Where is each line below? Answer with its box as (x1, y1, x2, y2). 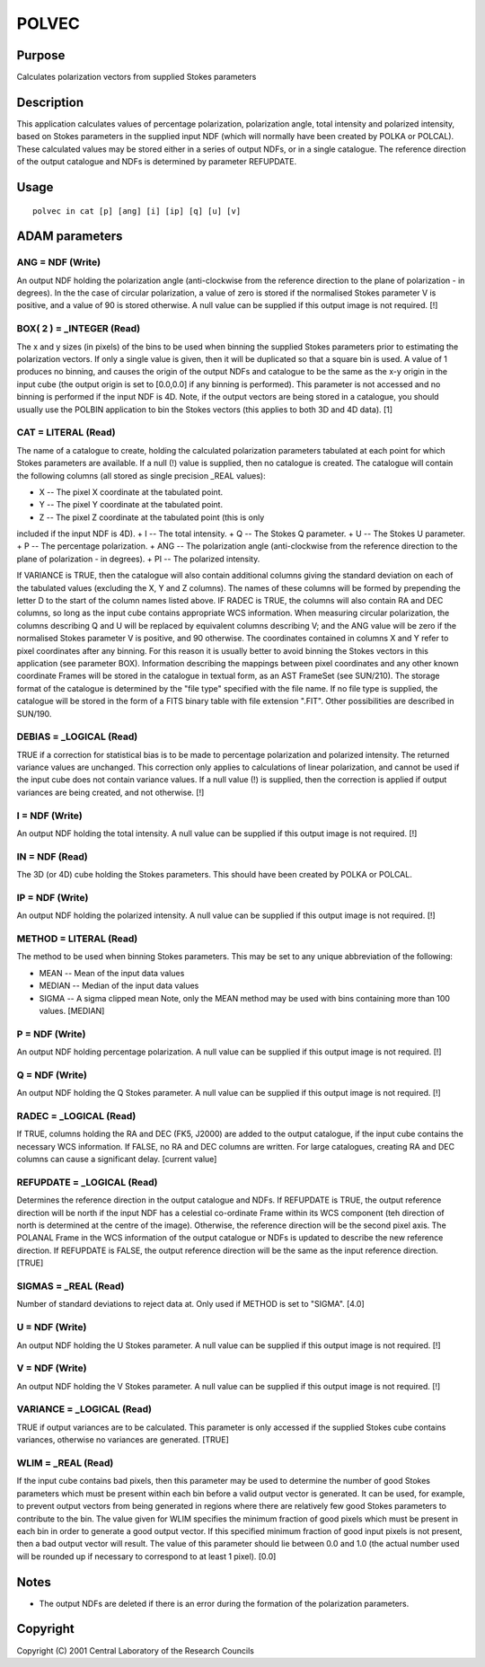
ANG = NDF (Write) (16, 256, 101, 269)
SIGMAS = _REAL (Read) (16, 1280, 125, 1292)
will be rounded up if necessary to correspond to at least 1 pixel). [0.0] (16, 1550, 277, 1562)
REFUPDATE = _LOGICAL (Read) (16, 1176, 158, 1188)
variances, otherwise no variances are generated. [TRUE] (16, 1434, 229, 1445)
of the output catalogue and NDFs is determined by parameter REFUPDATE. (16, 156, 297, 167)
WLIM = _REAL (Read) (16, 1456, 114, 1469)
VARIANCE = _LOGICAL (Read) (16, 1403, 153, 1416)
